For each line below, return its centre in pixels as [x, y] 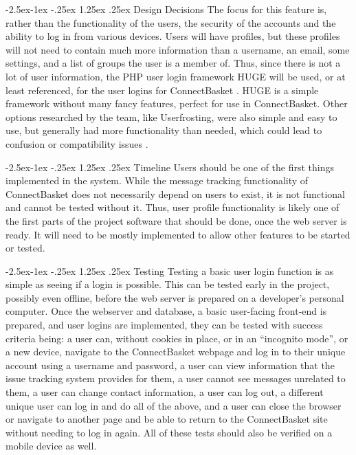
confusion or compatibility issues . [77, 143]
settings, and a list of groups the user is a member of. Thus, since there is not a [173, 63]
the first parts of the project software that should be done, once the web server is [176, 220]
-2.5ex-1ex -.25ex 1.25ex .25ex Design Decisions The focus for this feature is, [166, 9]
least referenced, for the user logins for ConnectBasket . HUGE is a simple [162, 90]
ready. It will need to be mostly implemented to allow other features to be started [178, 234]
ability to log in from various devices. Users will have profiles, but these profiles [173, 36]
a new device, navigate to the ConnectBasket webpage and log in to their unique [176, 352]
